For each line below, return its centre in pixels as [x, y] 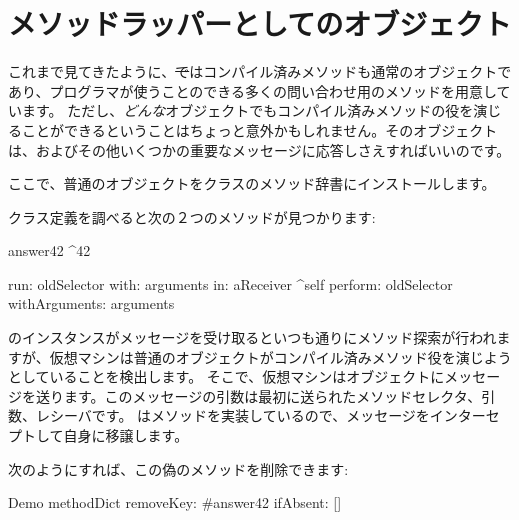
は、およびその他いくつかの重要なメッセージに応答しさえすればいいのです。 [259, 149]
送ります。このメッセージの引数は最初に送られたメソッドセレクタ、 [258, 395]
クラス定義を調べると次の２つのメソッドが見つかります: [192, 216]
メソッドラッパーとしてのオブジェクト [260, 23]
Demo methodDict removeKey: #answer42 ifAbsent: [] [175, 502]
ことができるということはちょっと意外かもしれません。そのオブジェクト [259, 129]
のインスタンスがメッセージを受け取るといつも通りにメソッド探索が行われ [252, 337]
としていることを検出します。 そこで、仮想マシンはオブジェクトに [226, 376]
